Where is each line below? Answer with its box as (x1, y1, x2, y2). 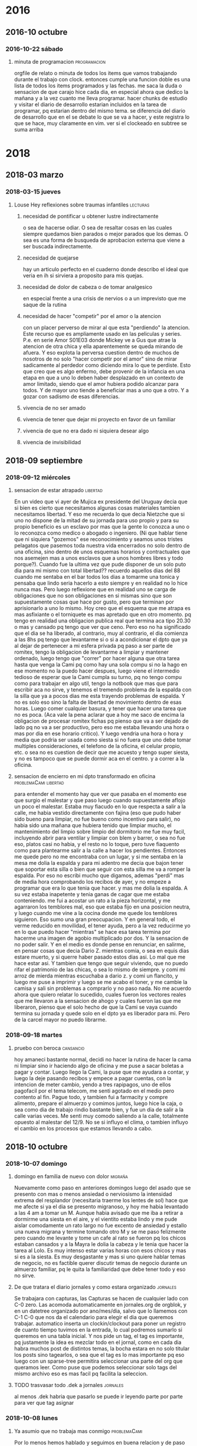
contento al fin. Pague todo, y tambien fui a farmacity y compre (14, 1093, 168, 1100)
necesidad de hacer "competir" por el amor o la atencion (22, 312, 162, 319)
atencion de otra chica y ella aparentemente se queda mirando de (22, 343, 183, 350)
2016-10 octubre (5, 27, 68, 37)
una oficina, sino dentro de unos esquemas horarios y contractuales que (14, 548, 191, 555)
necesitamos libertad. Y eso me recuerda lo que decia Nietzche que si (14, 511, 185, 518)
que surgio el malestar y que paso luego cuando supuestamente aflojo (14, 797, 186, 804)
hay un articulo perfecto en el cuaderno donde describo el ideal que (22, 265, 189, 273)
